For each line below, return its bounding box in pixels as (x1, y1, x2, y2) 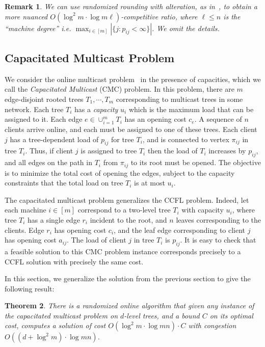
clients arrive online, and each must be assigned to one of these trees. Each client (5, 123, 257, 134)
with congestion (188, 320, 236, 331)
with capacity (181, 204, 224, 215)
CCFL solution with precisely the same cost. (5, 256, 144, 266)
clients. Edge (5, 224, 44, 235)
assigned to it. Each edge (5, 114, 83, 124)
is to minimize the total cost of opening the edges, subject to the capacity (5, 167, 235, 178)
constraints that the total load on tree (5, 177, 123, 188)
